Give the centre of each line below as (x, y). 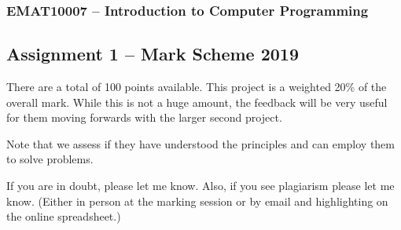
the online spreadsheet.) (64, 216)
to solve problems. (50, 159)
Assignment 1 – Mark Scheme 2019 (153, 54)
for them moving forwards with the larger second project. (144, 117)
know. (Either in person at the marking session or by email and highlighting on (197, 201)
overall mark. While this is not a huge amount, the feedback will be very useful (197, 102)
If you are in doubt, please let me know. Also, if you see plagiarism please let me (200, 186)
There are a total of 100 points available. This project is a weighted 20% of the (197, 87)
